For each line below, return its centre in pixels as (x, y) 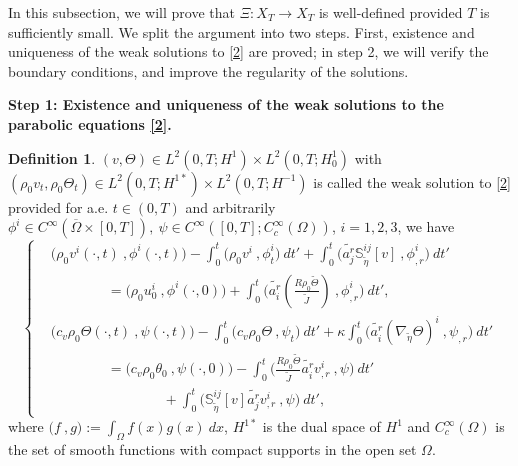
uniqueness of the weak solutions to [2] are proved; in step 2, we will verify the (248, 51)
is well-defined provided (390, 12)
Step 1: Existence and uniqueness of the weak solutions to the (226, 104)
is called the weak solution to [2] (412, 181)
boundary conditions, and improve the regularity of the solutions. (208, 70)
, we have (426, 226)
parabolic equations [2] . (90, 123)
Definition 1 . (52, 157)
